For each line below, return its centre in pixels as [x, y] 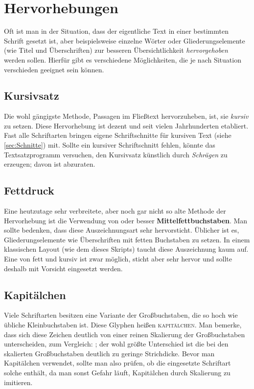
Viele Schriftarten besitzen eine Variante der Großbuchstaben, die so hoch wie [121, 315]
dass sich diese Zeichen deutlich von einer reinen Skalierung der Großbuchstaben [125, 334]
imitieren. [18, 382]
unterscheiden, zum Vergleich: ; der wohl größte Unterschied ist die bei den [116, 344]
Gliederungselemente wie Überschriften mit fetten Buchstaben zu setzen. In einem [127, 239]
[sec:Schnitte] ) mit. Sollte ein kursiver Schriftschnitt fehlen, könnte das [110, 145]
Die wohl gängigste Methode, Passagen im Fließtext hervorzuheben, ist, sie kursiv [126, 116]
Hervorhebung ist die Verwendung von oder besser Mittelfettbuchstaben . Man [126, 220]
